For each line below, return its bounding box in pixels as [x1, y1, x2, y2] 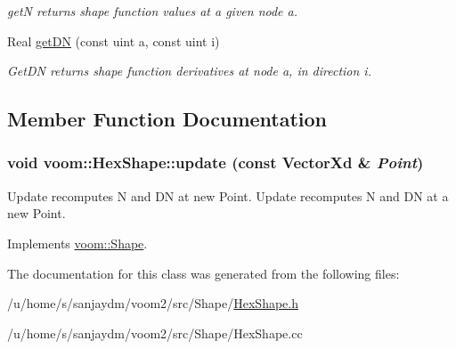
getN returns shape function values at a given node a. [7, 2, 298, 20]
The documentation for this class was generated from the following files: [7, 264, 400, 282]
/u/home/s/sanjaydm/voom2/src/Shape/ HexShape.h [7, 294, 298, 312]
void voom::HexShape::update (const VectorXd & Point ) [7, 151, 424, 174]
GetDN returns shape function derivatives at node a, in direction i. [7, 61, 371, 80]
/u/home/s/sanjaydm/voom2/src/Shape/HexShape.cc [7, 323, 303, 342]
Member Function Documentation [7, 105, 328, 133]
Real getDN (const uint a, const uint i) [7, 31, 220, 50]
